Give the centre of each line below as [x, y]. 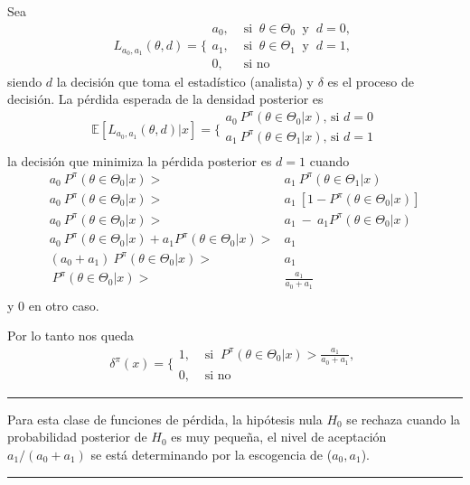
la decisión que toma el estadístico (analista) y [185, 81]
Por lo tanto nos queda [70, 336]
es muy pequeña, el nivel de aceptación [279, 437]
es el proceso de [371, 81]
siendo [25, 81]
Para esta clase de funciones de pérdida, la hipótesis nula [165, 419]
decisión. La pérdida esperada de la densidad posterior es [165, 99]
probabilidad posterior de [77, 437]
